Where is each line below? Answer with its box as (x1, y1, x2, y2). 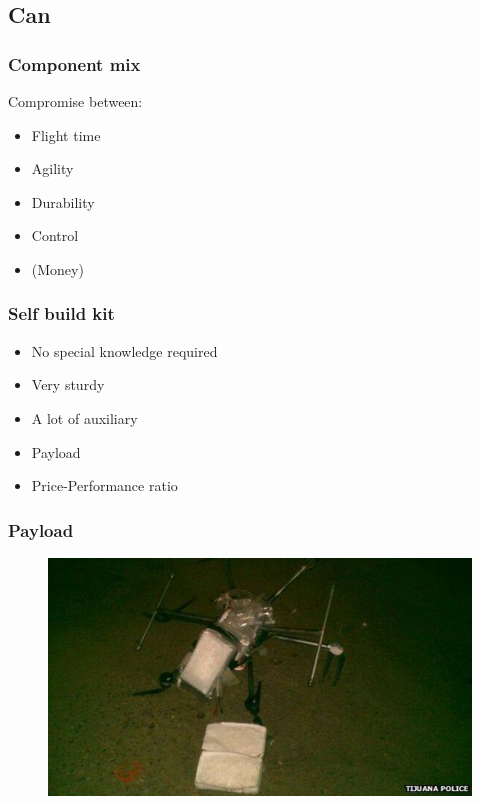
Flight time (31, 124, 101, 145)
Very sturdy (31, 374, 105, 395)
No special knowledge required (31, 340, 218, 361)
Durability (31, 191, 95, 212)
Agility (31, 158, 74, 179)
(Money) (31, 258, 84, 279)
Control (31, 225, 79, 246)
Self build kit (8, 301, 115, 326)
